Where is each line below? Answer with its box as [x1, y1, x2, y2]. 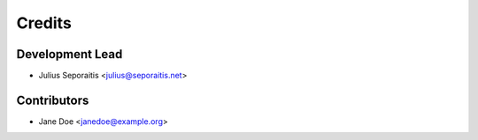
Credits [16, 13, 73, 33]
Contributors [16, 92, 89, 107]
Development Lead [16, 47, 123, 62]
